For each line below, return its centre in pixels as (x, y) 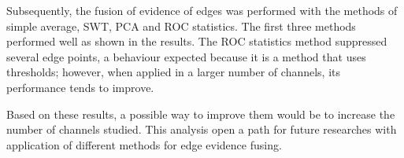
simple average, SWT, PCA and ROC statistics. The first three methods (181, 26)
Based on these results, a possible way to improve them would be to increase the (201, 114)
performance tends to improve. (80, 87)
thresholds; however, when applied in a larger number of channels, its (174, 72)
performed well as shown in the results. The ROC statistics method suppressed (197, 41)
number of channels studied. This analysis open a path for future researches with (202, 129)
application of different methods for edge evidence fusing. (144, 144)
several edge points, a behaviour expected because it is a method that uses (186, 56)
